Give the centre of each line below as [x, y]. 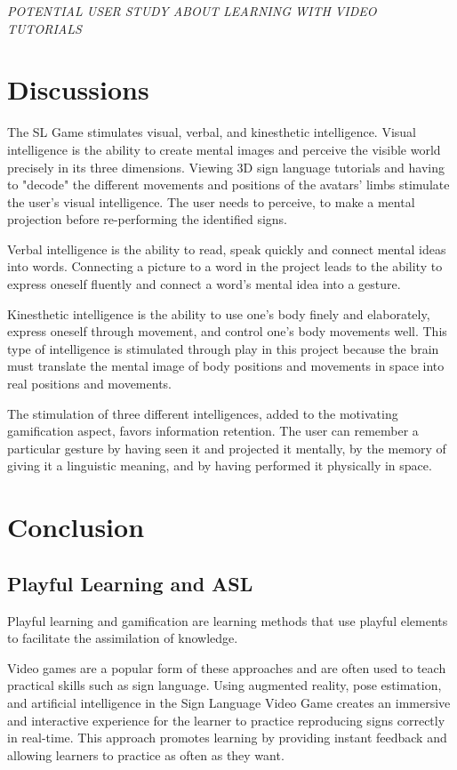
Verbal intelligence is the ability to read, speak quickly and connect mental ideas [227, 249]
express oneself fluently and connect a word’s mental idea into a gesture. [204, 284]
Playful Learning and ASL [130, 583]
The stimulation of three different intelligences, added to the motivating [203, 413]
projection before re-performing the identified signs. [147, 219]
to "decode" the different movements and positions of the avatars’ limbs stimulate [228, 184]
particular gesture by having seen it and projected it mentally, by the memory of [227, 448]
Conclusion [76, 527]
